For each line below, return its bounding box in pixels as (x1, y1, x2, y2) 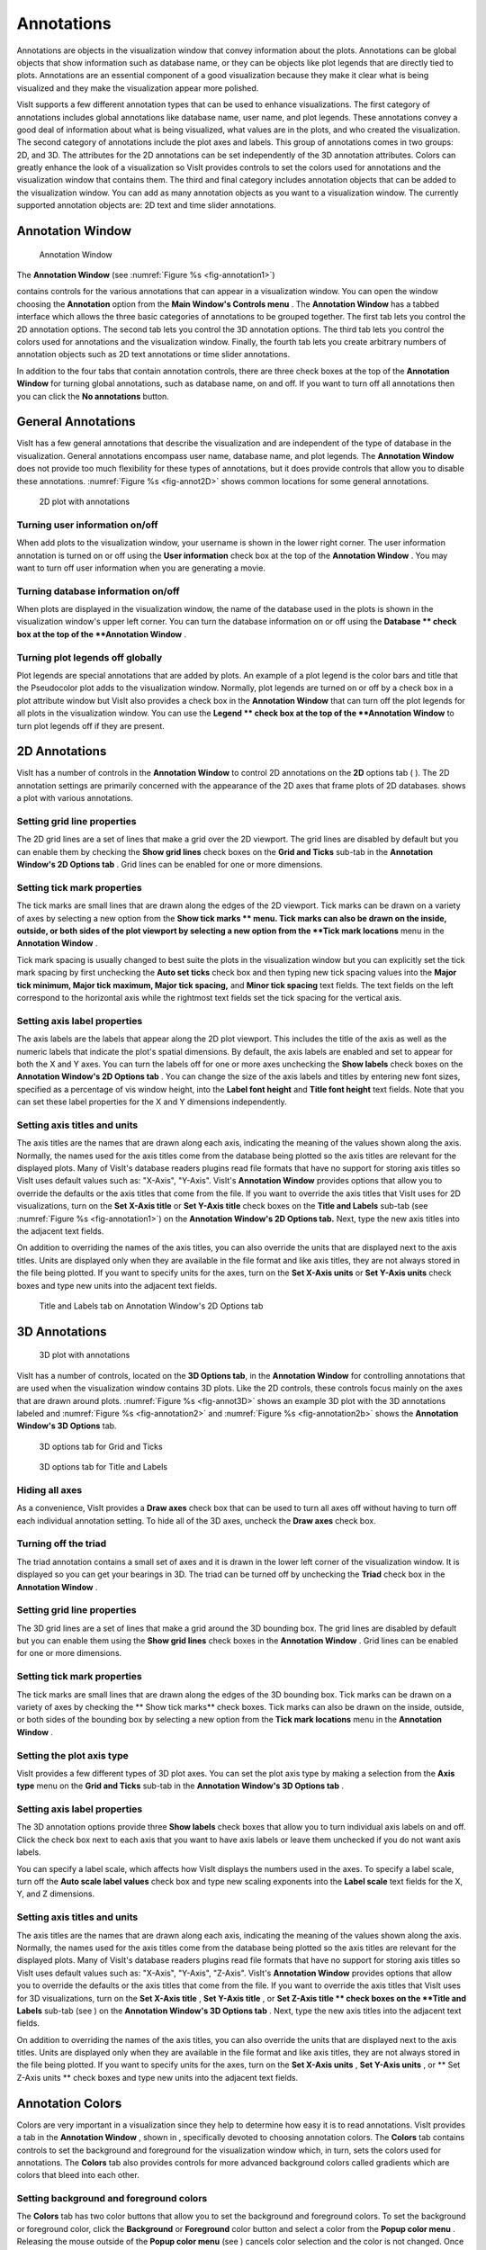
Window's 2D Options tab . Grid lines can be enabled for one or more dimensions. (16, 859, 323, 870)
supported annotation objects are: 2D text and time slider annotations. (16, 200, 276, 211)
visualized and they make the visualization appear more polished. (16, 82, 259, 94)
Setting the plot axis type (16, 1749, 130, 1761)
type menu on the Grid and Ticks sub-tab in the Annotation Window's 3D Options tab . (16, 1780, 345, 1791)
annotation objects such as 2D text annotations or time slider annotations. (16, 349, 291, 360)
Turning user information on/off (16, 518, 158, 531)
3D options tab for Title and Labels (39, 1462, 168, 1472)
